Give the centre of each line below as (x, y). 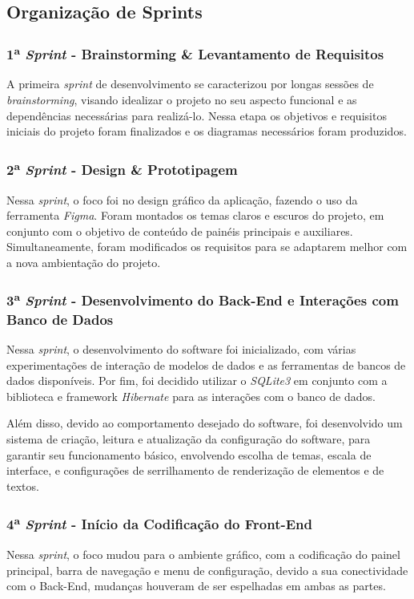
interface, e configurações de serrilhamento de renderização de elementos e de (195, 470)
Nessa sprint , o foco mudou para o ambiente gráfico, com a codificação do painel (203, 554)
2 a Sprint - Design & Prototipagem (122, 168)
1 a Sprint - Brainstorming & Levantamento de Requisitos (195, 53)
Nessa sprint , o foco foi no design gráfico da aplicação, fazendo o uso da (182, 199)
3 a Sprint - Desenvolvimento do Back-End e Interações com (203, 299)
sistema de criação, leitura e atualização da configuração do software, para (189, 439)
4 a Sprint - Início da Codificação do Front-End (160, 523)
